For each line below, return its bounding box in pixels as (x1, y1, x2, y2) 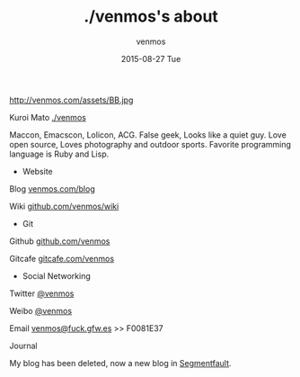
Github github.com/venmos (9, 236, 110, 247)
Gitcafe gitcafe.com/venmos (9, 253, 115, 264)
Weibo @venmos (9, 305, 73, 316)
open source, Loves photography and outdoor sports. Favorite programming (9, 139, 292, 149)
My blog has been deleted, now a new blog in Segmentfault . (9, 357, 232, 368)
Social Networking (22, 270, 92, 281)
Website (22, 166, 54, 176)
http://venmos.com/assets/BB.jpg (9, 94, 134, 105)
